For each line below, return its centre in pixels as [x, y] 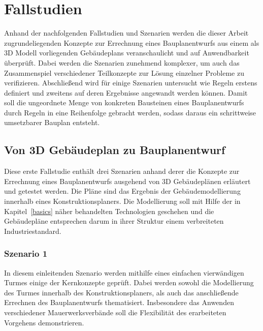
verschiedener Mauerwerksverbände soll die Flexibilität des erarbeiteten [115, 312]
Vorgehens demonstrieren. [44, 322]
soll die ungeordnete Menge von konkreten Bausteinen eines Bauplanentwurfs [124, 102]
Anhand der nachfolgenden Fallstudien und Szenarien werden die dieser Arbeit [126, 33]
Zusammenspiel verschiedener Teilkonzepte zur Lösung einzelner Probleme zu [124, 72]
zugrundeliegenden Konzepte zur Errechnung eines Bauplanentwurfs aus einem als [132, 42]
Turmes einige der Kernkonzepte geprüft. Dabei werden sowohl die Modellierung [129, 282]
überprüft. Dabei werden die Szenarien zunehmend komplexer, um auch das [122, 62]
